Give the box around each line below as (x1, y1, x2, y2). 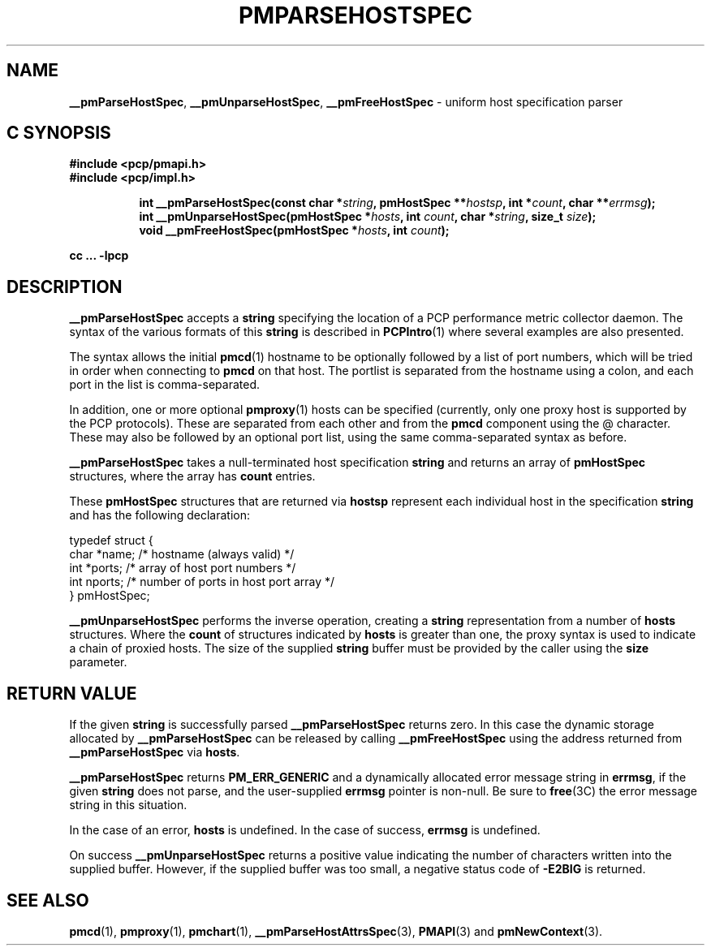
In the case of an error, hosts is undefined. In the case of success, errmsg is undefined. (69, 823, 541, 838)
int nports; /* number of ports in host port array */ (69, 575, 335, 589)
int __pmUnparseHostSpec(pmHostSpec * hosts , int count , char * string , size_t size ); (139, 209, 597, 224)
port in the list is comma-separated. (69, 377, 261, 392)
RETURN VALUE (6, 683, 137, 704)
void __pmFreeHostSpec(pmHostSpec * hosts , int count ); (139, 223, 450, 238)
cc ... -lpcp (69, 248, 129, 263)
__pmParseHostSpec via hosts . (69, 745, 240, 760)
